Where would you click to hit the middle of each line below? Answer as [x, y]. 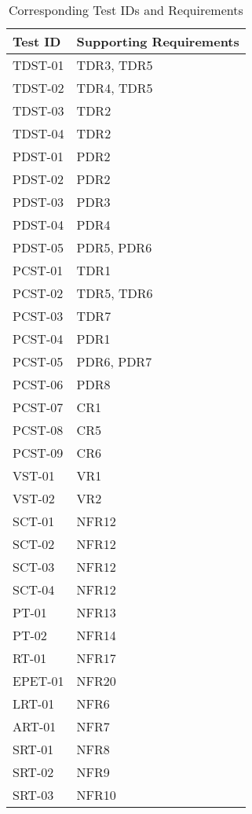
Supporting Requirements [158, 41]
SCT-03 [34, 567]
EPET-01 [38, 681]
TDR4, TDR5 [115, 88]
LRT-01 [34, 704]
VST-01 [34, 475]
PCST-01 [38, 270]
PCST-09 [38, 453]
